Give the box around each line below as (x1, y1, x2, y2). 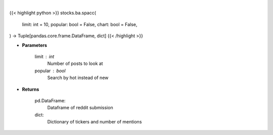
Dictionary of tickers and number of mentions (47, 119, 142, 125)
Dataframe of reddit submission (47, 105, 113, 111)
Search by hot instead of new (47, 75, 109, 81)
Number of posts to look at (47, 60, 103, 66)
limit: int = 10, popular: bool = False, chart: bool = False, (22, 21, 138, 27)
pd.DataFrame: (34, 97, 66, 103)
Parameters (22, 42, 48, 48)
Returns (22, 86, 39, 92)
